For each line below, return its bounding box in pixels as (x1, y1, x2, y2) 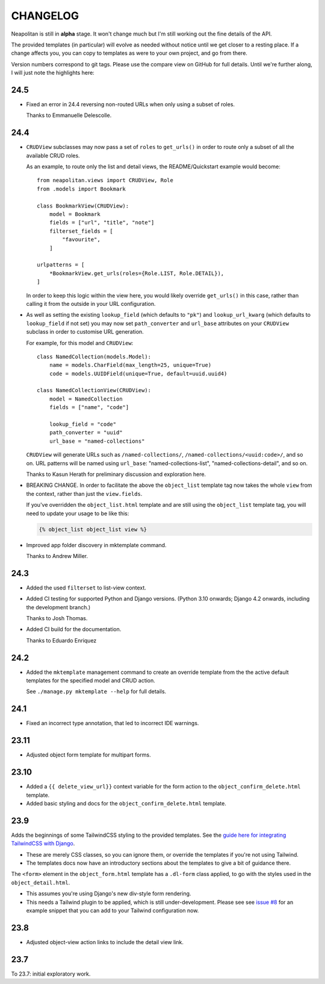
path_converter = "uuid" (49, 429, 123, 436)
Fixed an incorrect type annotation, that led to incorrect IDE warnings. (26, 720, 199, 727)
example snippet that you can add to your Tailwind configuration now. (26, 907, 199, 914)
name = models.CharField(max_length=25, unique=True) (49, 362, 212, 369)
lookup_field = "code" (49, 421, 117, 428)
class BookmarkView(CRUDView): (37, 202, 129, 209)
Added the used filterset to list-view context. (26, 584, 147, 591)
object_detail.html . (11, 878, 70, 886)
